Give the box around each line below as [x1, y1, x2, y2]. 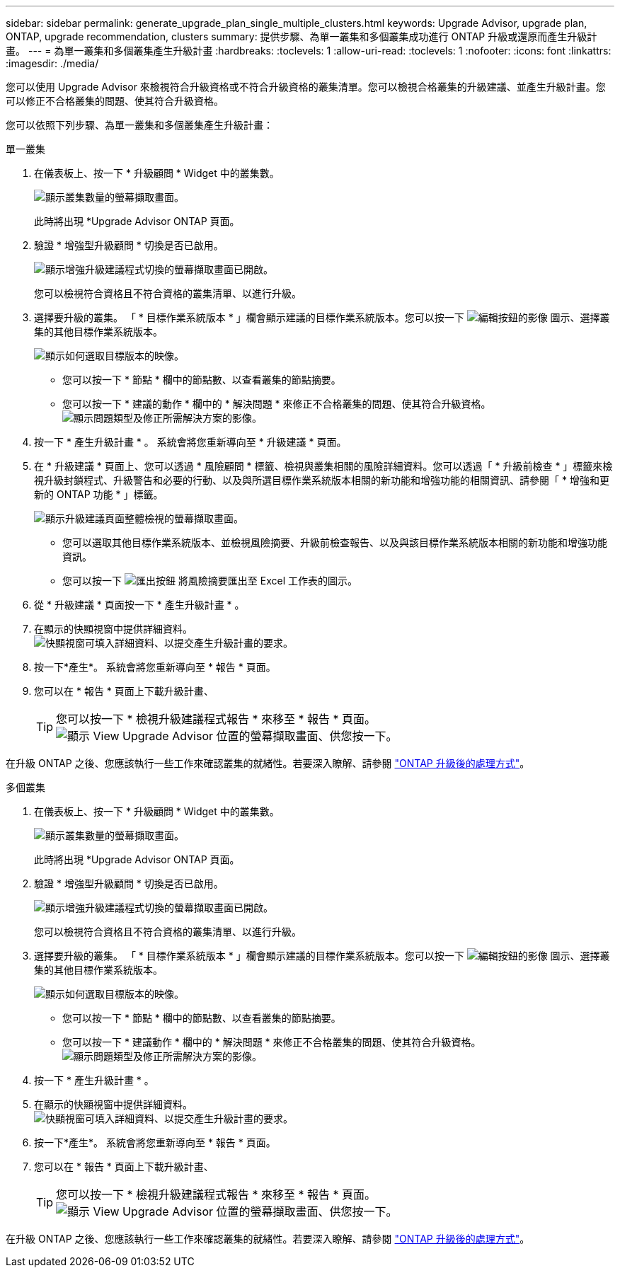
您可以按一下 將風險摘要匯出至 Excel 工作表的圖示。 [62, 575, 358, 587]
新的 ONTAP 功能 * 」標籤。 [34, 488, 163, 500]
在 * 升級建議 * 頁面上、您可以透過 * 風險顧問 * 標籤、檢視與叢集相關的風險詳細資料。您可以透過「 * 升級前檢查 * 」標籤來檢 [34, 460, 613, 472]
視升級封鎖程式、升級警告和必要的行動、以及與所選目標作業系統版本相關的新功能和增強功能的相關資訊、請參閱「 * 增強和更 [34, 474, 609, 486]
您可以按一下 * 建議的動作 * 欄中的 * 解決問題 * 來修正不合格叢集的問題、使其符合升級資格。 [62, 398, 491, 410]
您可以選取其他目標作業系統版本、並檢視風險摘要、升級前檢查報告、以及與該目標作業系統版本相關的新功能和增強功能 [62, 536, 607, 548]
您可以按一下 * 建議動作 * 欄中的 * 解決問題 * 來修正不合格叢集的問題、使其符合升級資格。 [62, 1036, 481, 1048]
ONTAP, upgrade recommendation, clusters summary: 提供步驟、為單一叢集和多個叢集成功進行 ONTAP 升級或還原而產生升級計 [6, 30, 597, 42]
